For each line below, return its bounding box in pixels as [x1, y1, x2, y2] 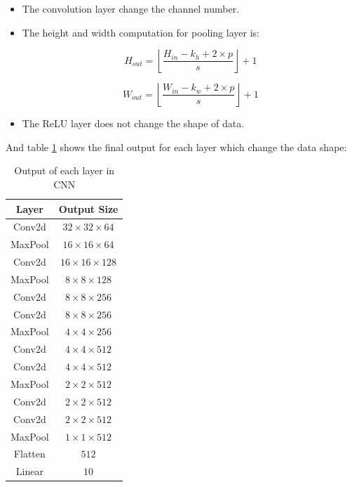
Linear [15, 464, 43, 479]
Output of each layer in [14, 163, 115, 178]
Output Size [58, 201, 119, 216]
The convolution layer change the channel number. [22, 1, 240, 15]
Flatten [13, 446, 46, 461]
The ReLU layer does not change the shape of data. [22, 116, 245, 131]
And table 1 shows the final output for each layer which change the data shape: [6, 139, 347, 154]
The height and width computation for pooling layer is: [22, 25, 259, 39]
